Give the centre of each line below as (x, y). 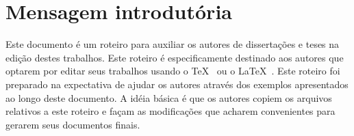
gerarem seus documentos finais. (73, 124)
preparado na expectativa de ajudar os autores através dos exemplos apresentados (177, 84)
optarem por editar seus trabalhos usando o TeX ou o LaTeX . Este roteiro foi (173, 71)
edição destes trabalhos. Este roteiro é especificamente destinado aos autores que (175, 57)
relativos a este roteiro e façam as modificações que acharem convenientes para (170, 111)
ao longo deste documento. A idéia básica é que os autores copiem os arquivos (169, 97)
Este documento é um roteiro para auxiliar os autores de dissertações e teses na (173, 44)
